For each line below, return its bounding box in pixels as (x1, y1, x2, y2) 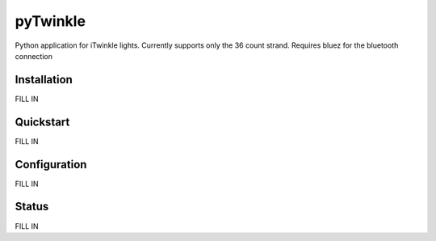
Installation (15, 73, 73, 87)
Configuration (15, 158, 87, 171)
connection (15, 51, 52, 61)
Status (15, 200, 49, 214)
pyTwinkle (15, 12, 86, 30)
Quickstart (15, 115, 70, 129)
